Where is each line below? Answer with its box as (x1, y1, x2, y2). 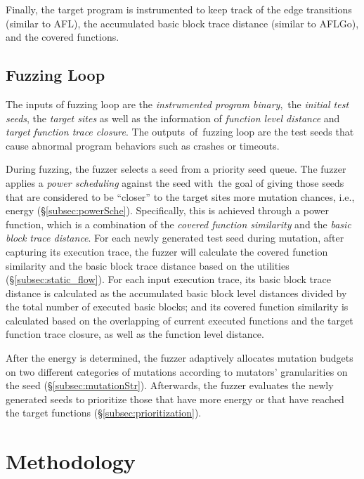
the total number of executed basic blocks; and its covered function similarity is (6, 299, 349, 314)
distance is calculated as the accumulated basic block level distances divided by (6, 285, 347, 300)
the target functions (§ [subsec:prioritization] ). (6, 405, 202, 420)
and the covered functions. (6, 29, 119, 44)
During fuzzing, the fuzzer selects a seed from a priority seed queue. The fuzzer (6, 162, 346, 176)
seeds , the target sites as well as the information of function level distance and (6, 110, 340, 125)
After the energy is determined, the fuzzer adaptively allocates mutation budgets (6, 350, 353, 365)
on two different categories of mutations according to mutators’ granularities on (6, 364, 348, 379)
